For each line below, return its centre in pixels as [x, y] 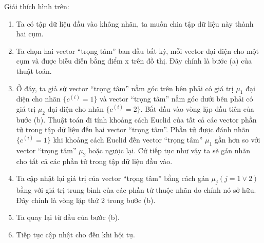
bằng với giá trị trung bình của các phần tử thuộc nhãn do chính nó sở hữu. [136, 189]
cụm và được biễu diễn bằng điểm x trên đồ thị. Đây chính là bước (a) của [134, 61]
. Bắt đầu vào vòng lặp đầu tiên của [197, 108]
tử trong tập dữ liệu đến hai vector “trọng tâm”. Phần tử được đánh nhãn [133, 129]
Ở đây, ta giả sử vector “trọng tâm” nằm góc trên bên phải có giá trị [125, 88]
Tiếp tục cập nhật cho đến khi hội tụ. [76, 234]
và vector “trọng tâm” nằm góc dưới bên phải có [176, 99]
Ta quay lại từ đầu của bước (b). [68, 217]
